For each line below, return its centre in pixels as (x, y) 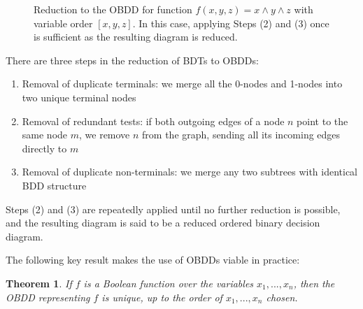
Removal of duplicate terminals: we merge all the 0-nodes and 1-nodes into (182, 84)
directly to (44, 148)
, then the (314, 283)
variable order (63, 23)
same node (45, 135)
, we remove (105, 135)
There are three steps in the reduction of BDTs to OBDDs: (132, 60)
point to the (322, 121)
